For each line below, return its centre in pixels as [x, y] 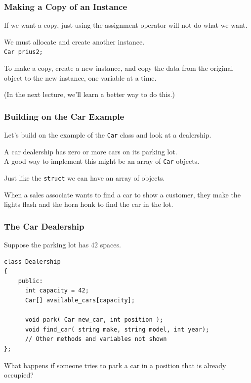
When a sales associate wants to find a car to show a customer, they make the [122, 194]
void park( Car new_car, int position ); [94, 320]
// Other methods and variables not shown [96, 339]
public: [30, 281]
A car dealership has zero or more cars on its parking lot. [91, 151]
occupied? [19, 375]
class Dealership [32, 262]
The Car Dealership [44, 226]
